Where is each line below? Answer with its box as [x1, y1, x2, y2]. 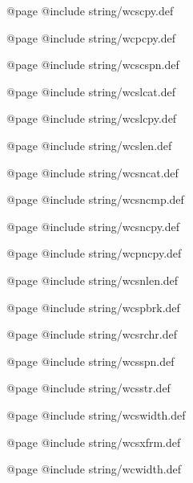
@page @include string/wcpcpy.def [6, 29, 175, 46]
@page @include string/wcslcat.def [6, 83, 175, 99]
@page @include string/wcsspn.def [6, 352, 175, 369]
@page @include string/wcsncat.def [6, 164, 179, 181]
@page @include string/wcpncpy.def [6, 245, 182, 262]
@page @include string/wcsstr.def [6, 379, 171, 396]
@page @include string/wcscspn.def [6, 56, 179, 73]
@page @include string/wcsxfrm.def [6, 433, 181, 450]
